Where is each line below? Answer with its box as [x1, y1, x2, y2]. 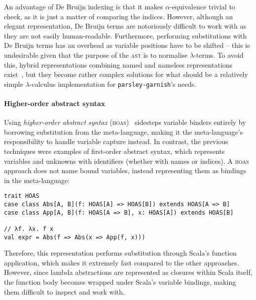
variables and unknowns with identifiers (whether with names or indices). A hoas [4, 155, 249, 166]
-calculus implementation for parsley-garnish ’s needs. [29, 78, 196, 89]
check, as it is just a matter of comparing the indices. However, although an [4, 11, 233, 21]
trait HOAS [4, 192, 39, 200]
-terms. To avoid [194, 49, 244, 60]
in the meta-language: [4, 175, 70, 185]
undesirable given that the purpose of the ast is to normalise [4, 49, 188, 60]
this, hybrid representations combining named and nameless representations [4, 59, 233, 70]
